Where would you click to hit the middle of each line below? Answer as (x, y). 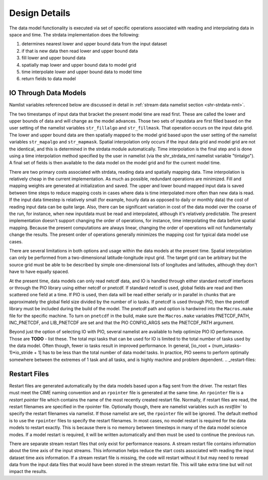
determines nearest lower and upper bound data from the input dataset (94, 44)
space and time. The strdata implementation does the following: (74, 34)
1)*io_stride (21, 353)
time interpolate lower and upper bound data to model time (82, 72)
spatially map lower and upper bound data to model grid (79, 65)
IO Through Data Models (48, 93)
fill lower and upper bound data (54, 58)
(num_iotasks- (227, 346)
